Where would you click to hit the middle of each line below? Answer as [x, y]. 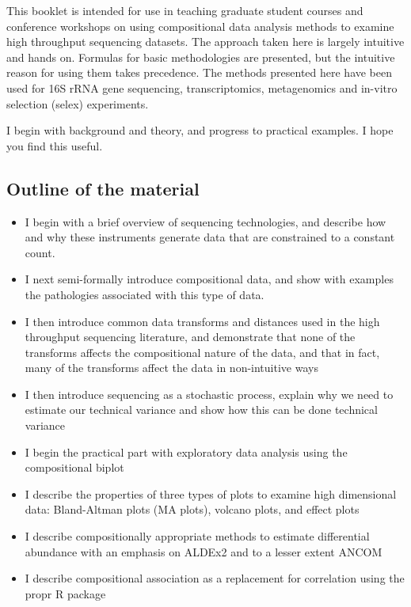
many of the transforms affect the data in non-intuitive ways [171, 368]
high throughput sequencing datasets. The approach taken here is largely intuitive [205, 42]
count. [40, 252]
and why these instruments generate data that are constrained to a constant [210, 237]
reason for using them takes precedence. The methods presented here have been [200, 72]
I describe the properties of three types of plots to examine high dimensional [211, 493]
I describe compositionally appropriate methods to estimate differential [197, 536]
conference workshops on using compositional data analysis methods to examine [200, 26]
